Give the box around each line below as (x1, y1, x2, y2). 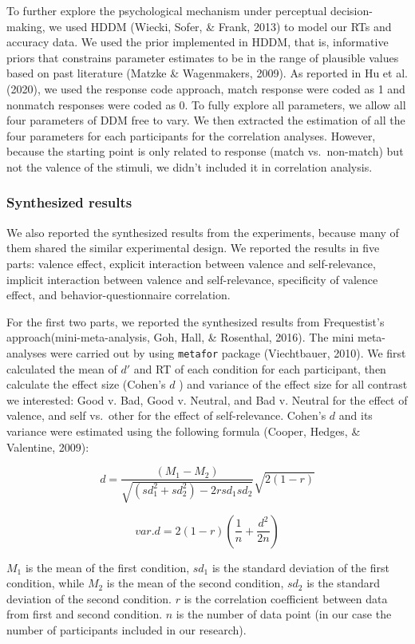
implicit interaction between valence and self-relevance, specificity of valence (6, 271, 378, 287)
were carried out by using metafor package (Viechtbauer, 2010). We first (49, 344, 406, 361)
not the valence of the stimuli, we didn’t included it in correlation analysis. (6, 158, 373, 175)
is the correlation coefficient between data (184, 590, 388, 606)
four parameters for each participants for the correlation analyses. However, (6, 127, 376, 144)
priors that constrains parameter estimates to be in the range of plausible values (6, 49, 399, 65)
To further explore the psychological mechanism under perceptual (6, 2, 327, 18)
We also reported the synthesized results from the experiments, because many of (6, 223, 399, 240)
